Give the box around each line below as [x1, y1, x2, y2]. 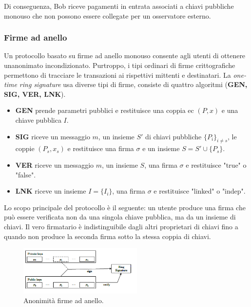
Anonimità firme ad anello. [23, 295, 104, 305]
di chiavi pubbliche [145, 131, 202, 141]
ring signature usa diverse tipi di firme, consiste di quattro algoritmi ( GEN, [19, 79, 248, 89]
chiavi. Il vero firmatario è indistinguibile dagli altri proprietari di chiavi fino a [4, 221, 238, 231]
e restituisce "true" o [186, 159, 247, 170]
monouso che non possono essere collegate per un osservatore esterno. [4, 10, 211, 21]
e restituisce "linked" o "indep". [154, 186, 246, 196]
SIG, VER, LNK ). [4, 88, 66, 99]
